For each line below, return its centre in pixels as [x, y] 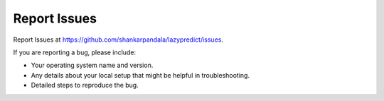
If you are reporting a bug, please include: [75, 52]
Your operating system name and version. [92, 65]
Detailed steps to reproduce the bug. [85, 85]
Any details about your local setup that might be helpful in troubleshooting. [140, 75]
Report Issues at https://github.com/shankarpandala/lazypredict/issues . [118, 40]
